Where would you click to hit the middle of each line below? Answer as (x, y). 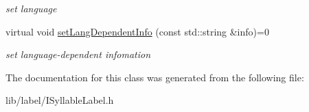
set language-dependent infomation (78, 54)
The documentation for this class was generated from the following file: (155, 77)
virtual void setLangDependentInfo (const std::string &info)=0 (137, 31)
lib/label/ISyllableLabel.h (60, 100)
